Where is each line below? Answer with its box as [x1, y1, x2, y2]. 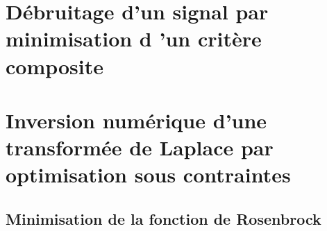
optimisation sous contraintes [6, 160, 291, 189]
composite [6, 51, 104, 80]
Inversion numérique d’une [6, 105, 267, 134]
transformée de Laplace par [6, 133, 274, 162]
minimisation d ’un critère [6, 24, 262, 53]
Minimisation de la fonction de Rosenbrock [6, 207, 321, 229]
